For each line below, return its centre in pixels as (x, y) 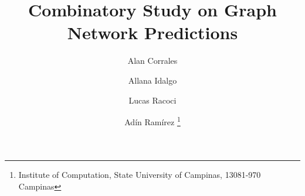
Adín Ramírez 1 (152, 121)
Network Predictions (152, 32)
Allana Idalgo (152, 80)
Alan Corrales (152, 61)
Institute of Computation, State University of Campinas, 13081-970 (140, 175)
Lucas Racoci (152, 100)
